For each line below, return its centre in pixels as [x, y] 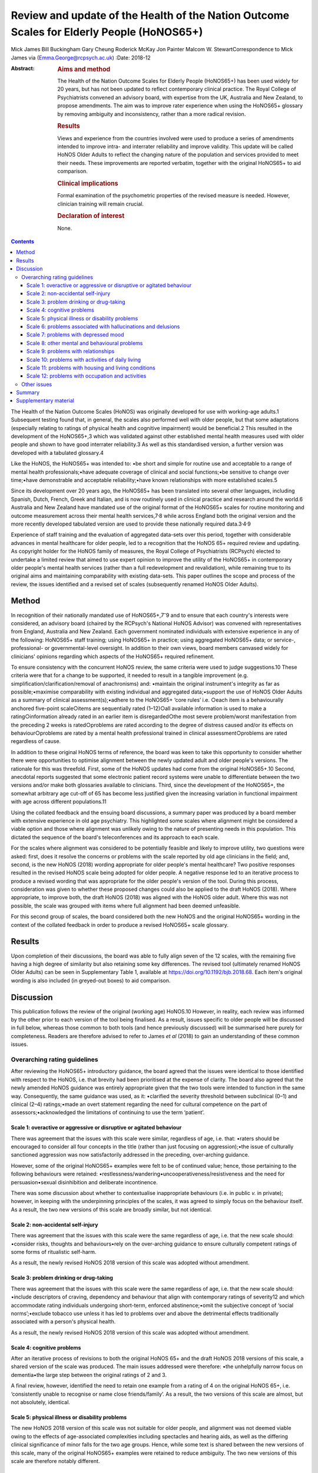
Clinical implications [88, 183]
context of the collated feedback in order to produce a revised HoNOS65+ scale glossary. [120, 924]
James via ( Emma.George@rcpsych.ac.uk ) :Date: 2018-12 [81, 57]
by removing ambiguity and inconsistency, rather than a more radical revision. [152, 114]
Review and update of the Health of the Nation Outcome [150, 15]
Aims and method [84, 70]
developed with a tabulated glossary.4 [57, 453]
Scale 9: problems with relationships [71, 351]
